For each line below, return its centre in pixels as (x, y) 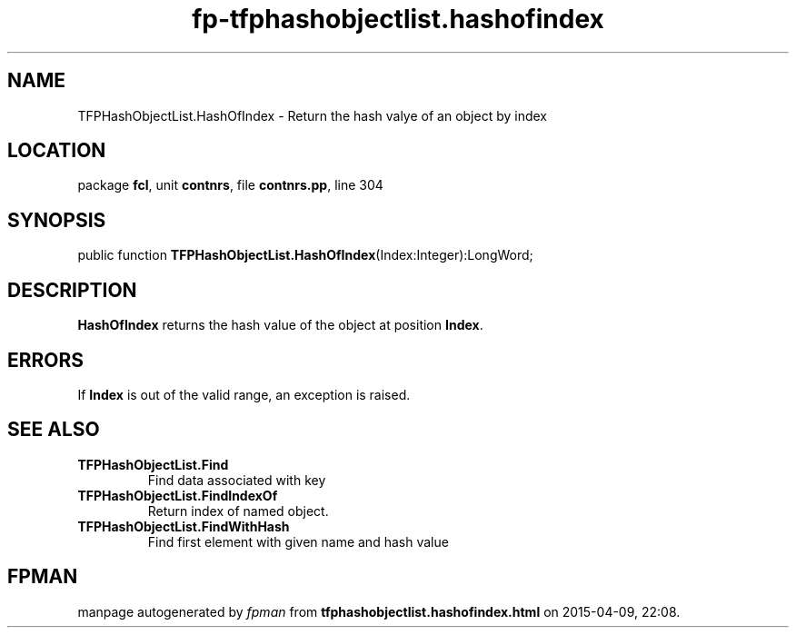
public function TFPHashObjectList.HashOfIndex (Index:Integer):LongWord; (305, 255)
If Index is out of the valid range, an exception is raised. (244, 394)
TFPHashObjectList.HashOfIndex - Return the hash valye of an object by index (313, 115)
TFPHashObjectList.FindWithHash (184, 526)
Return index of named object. (238, 511)
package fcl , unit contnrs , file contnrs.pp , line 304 (230, 185)
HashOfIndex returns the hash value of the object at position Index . (280, 325)
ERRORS (46, 360)
